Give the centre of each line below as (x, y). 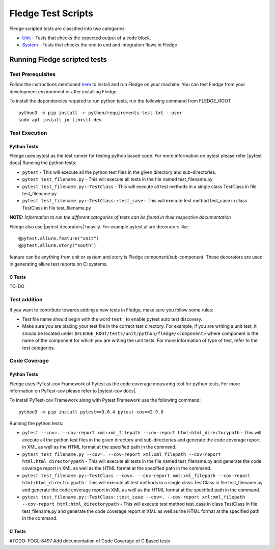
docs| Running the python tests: (43, 163)
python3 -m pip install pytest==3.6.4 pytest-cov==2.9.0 (91, 412)
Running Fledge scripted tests (58, 59)
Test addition (26, 300)
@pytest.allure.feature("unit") (59, 238)
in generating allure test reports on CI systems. (59, 264)
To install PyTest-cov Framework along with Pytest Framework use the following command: (105, 400)
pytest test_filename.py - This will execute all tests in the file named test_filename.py (117, 179)
